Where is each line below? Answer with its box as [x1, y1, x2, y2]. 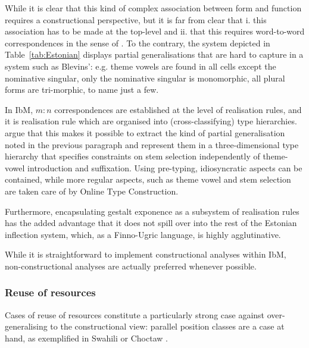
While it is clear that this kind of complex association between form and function [5, 2, 302, 14]
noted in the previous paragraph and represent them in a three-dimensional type [5, 138, 299, 151]
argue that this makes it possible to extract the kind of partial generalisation [5, 126, 285, 139]
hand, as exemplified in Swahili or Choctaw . [5, 331, 168, 344]
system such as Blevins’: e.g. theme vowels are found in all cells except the [5, 59, 276, 72]
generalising [5, 320, 48, 333]
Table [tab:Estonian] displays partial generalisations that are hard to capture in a [5, 48, 304, 61]
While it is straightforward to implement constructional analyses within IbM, [5, 248, 286, 261]
